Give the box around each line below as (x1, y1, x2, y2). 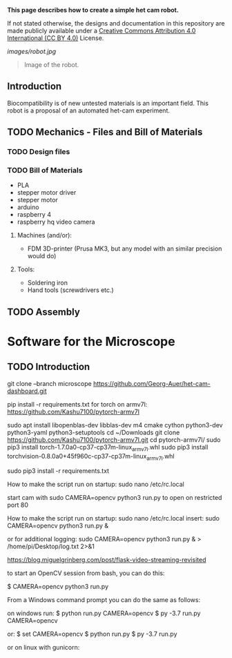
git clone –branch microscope (7, 379, 92, 387)
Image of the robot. (23, 61, 79, 68)
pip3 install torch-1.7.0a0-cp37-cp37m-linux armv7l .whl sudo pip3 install (7, 443, 209, 453)
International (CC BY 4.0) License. (7, 34, 104, 42)
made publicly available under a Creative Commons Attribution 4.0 (7, 27, 196, 35)
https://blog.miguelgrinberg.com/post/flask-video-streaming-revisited (7, 556, 206, 564)
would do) (27, 252, 57, 260)
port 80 (7, 501, 29, 510)
